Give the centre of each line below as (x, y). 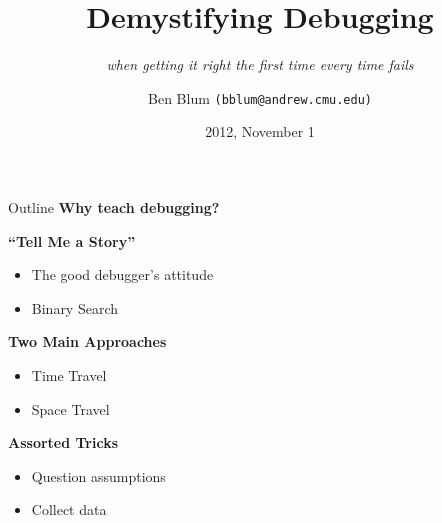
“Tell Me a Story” (72, 240)
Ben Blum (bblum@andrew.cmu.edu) (260, 97)
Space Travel (70, 408)
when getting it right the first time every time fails (260, 64)
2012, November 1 (260, 131)
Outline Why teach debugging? (114, 206)
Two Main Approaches (87, 341)
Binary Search (75, 307)
